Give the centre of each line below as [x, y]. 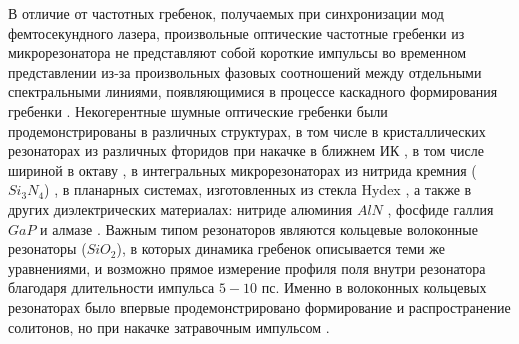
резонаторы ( [47, 248]
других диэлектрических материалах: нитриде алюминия [180, 208]
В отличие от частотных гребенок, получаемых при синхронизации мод [226, 13]
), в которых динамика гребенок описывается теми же [280, 248]
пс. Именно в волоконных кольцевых [374, 287]
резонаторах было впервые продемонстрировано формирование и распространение [259, 306]
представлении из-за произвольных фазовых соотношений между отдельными [245, 71]
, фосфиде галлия [440, 208]
